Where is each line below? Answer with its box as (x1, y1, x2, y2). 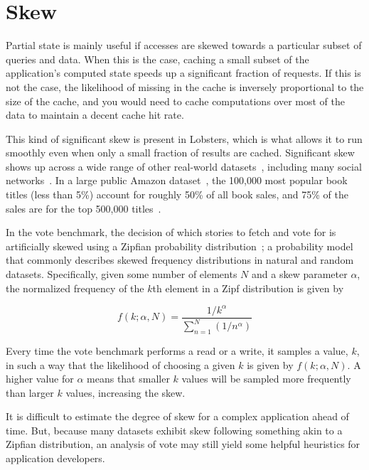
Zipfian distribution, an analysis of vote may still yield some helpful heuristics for (6, 437, 360, 452)
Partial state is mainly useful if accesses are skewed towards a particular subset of (6, 38, 362, 53)
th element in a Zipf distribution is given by (152, 280, 344, 295)
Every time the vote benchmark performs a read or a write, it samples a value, (6, 343, 348, 358)
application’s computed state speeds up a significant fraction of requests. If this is (6, 65, 361, 80)
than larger (6, 385, 54, 400)
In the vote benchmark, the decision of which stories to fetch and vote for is (6, 225, 336, 240)
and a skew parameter (252, 267, 348, 282)
